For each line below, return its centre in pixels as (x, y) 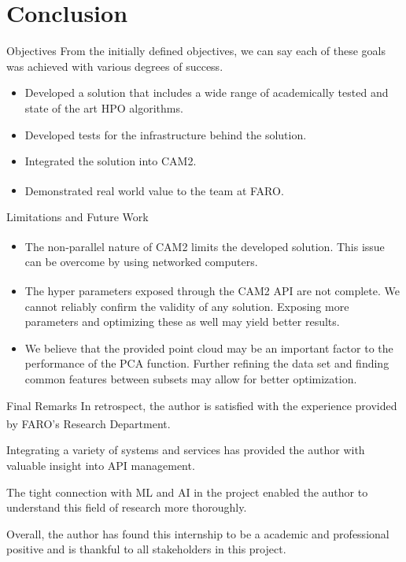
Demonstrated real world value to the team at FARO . (154, 190)
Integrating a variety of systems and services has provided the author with (186, 450)
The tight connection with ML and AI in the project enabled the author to (187, 492)
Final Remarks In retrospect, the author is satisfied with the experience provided (202, 405)
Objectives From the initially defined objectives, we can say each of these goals (196, 51)
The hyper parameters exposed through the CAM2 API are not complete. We (212, 291)
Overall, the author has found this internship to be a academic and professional (198, 533)
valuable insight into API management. (101, 466)
